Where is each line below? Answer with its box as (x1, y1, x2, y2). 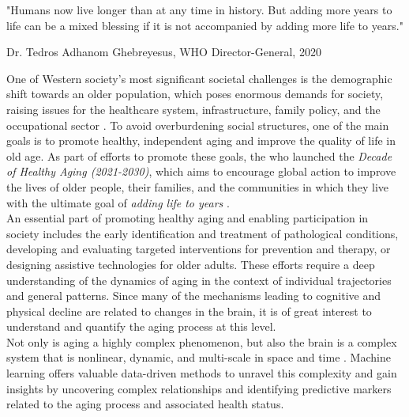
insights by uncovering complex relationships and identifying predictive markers (6, 380, 392, 396)
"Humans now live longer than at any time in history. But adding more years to (6, 2, 392, 17)
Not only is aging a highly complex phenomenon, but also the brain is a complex (6, 333, 397, 350)
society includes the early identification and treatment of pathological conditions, (6, 225, 399, 241)
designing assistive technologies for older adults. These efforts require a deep (6, 256, 375, 272)
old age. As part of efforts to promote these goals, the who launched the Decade (6, 147, 392, 164)
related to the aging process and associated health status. (6, 396, 284, 412)
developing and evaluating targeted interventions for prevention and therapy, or (6, 241, 391, 257)
